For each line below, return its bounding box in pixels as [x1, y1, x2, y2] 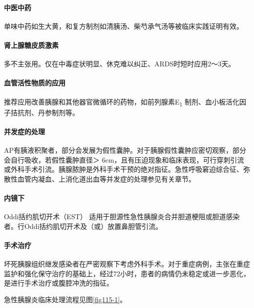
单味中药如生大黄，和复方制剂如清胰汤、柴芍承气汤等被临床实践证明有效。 [4, 21, 243, 31]
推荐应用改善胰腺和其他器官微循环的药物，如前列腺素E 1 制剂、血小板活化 [4, 96, 240, 108]
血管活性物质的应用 [4, 78, 65, 88]
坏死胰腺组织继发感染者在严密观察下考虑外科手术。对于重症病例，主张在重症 [4, 259, 250, 269]
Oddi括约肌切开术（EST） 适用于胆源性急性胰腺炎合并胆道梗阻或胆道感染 [4, 211, 240, 222]
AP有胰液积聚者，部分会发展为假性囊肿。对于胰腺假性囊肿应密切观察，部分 [4, 145, 247, 155]
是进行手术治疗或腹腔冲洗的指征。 [4, 278, 113, 288]
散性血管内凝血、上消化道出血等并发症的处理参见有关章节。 [4, 173, 195, 184]
